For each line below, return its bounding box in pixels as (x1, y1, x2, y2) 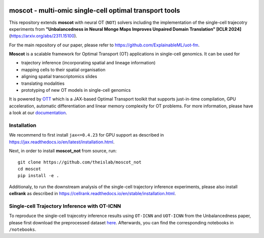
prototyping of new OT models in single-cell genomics (21, 87, 131, 93)
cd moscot (18, 166, 41, 172)
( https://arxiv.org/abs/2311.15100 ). (9, 33, 78, 39)
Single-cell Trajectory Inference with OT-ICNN (9, 202, 121, 209)
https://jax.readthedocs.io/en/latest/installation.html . (9, 139, 115, 145)
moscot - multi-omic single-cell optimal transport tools (9, 6, 180, 15)
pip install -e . (18, 173, 59, 178)
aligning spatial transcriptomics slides (21, 74, 97, 79)
